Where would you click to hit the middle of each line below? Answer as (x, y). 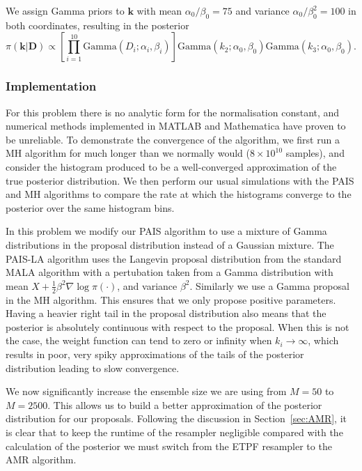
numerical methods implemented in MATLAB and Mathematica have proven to (176, 126)
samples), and (315, 153)
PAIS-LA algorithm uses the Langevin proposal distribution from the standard (174, 258)
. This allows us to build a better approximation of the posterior (185, 404)
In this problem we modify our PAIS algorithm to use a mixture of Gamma (166, 231)
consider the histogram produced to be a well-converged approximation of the (171, 166)
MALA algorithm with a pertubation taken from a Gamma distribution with (170, 272)
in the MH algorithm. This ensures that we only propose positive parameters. (171, 299)
